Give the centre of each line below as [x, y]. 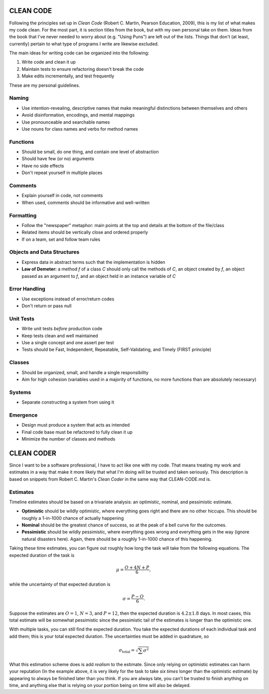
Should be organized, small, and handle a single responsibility [85, 372]
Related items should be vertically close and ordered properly [85, 232]
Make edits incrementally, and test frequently [68, 76]
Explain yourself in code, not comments [62, 196]
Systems [20, 392]
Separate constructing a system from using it [68, 402]
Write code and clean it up [49, 62]
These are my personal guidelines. [45, 85]
